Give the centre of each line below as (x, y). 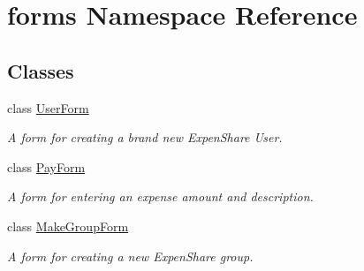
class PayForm (46, 166)
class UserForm (48, 107)
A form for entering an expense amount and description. (160, 196)
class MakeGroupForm (68, 226)
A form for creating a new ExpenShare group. (130, 256)
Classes (41, 70)
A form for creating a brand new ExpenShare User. (145, 137)
